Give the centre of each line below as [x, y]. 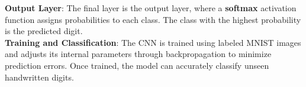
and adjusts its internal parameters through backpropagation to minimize [138, 54]
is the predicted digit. [44, 31]
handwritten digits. [39, 77]
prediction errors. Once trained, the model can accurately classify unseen [137, 65]
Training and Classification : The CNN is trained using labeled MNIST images [153, 42]
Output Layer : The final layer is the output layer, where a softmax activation [151, 8]
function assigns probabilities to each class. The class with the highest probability [153, 19]
